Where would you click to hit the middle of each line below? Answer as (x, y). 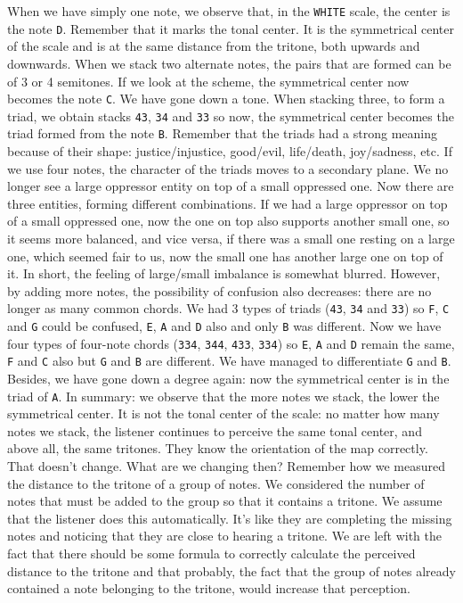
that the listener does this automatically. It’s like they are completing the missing (230, 518)
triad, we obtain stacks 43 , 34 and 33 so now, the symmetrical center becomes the (231, 116)
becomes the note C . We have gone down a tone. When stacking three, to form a (226, 99)
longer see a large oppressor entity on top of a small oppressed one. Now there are (231, 186)
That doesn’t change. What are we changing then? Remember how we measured (226, 466)
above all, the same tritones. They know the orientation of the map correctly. (218, 448)
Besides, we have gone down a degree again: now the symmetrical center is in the (228, 379)
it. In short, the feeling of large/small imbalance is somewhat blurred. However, (224, 273)
